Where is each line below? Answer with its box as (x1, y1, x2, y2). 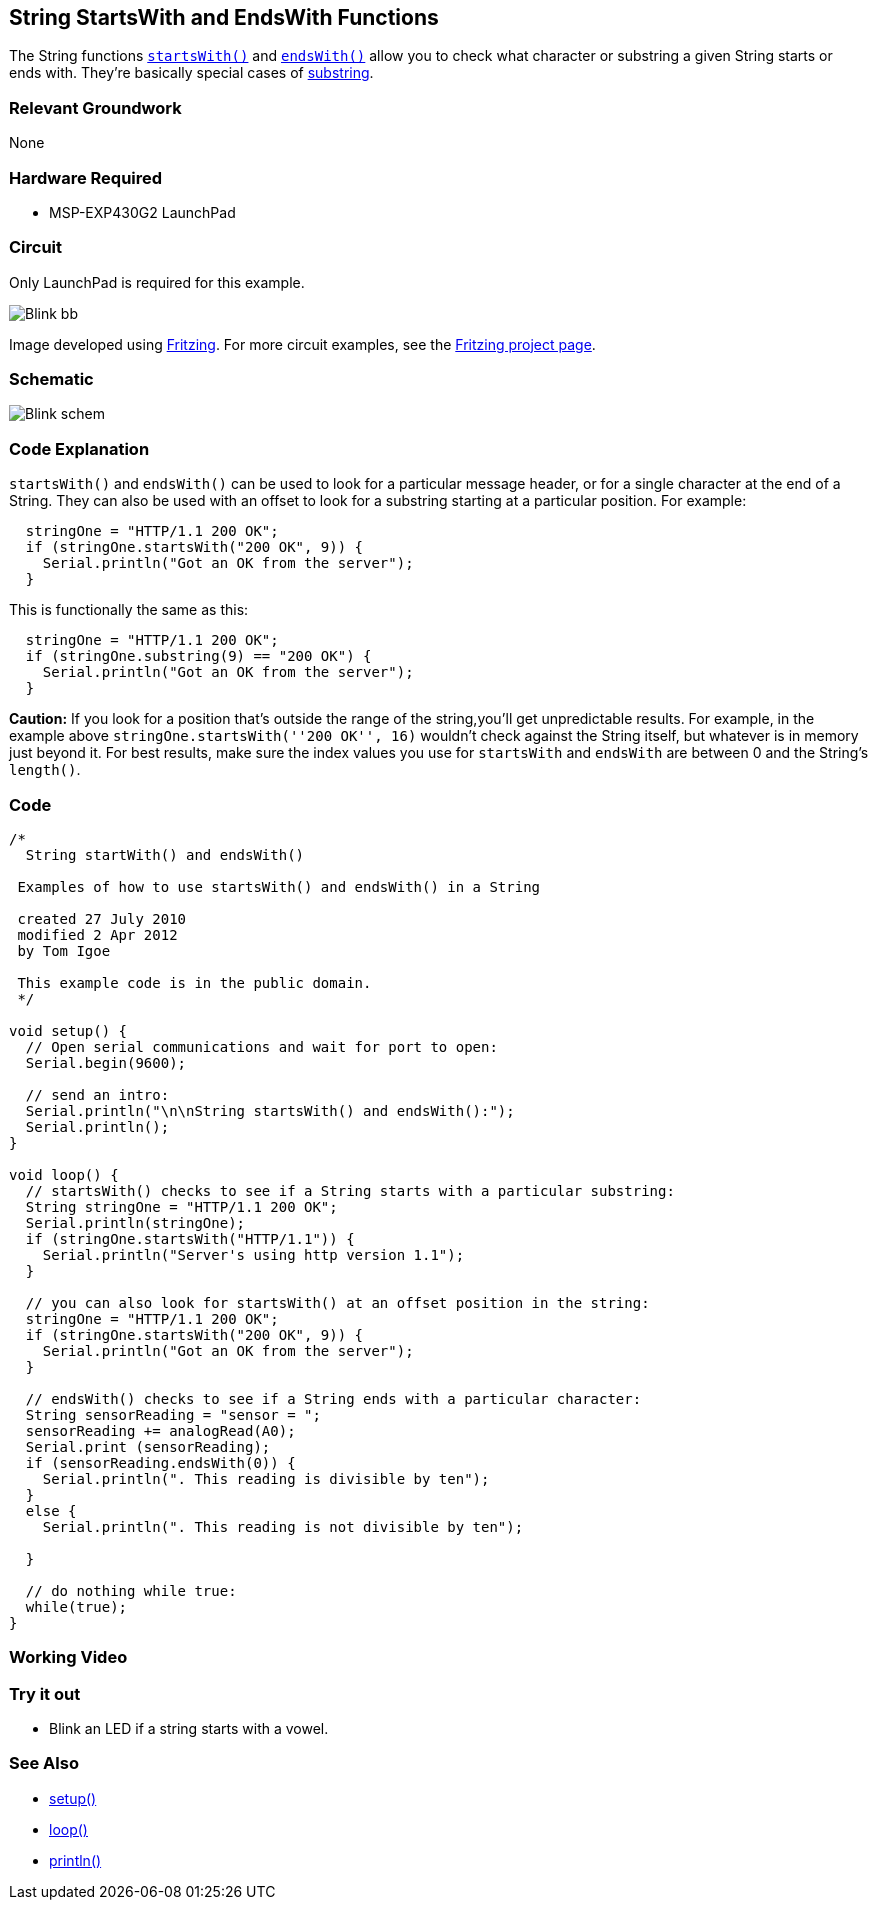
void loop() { (9, 1166, 119, 1183)
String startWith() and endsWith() (25, 846, 305, 863)
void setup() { (9, 1022, 128, 1039)
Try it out (9, 1683, 81, 1704)
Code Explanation (9, 438, 150, 459)
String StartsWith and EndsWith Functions (9, 5, 439, 30)
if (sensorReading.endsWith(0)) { (25, 1454, 296, 1471)
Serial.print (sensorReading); (25, 1438, 271, 1455)
